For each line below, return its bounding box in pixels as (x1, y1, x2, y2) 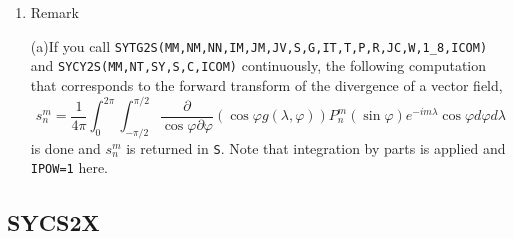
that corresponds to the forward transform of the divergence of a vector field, (30, 74, 503, 95)
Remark (30, 2, 79, 22)
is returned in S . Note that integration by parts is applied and (126, 137, 506, 158)
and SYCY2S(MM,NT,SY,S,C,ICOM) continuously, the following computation (30, 55, 487, 76)
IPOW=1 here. (30, 157, 109, 178)
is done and (30, 137, 101, 158)
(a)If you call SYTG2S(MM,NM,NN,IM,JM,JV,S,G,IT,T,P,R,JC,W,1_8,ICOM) (30, 35, 488, 56)
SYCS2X (7, 206, 100, 237)
